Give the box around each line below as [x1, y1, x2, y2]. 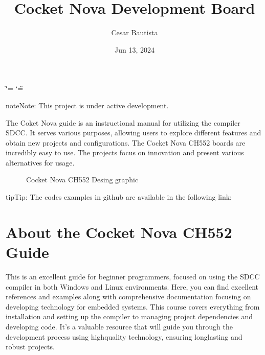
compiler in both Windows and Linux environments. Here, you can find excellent [6, 281, 258, 292]
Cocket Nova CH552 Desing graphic [26, 174, 139, 185]
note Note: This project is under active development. [6, 100, 169, 110]
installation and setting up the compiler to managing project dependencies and [6, 311, 253, 322]
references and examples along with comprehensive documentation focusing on [6, 291, 251, 302]
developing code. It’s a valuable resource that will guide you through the [6, 321, 233, 332]
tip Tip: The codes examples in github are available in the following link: [6, 192, 232, 202]
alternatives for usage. [6, 157, 75, 168]
